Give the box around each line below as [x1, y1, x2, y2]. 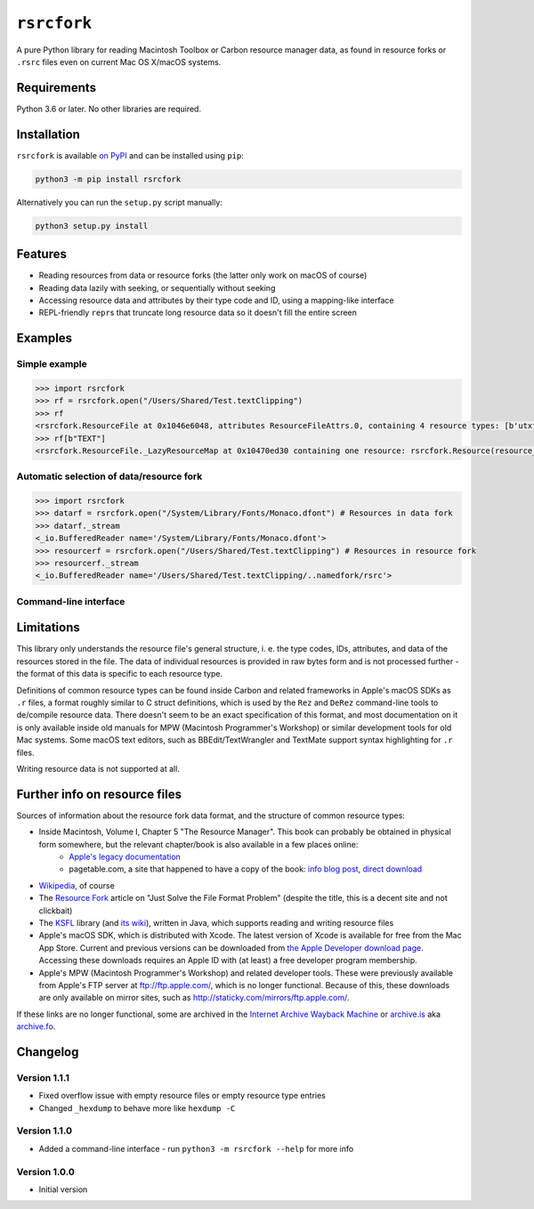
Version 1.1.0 [16, 1124, 73, 1137]
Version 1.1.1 [16, 1071, 70, 1083]
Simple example [16, 358, 88, 370]
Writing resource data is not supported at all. [16, 763, 180, 774]
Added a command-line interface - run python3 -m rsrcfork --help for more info [38, 1143, 354, 1154]
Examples [16, 330, 73, 346]
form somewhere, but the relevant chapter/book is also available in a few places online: [38, 839, 359, 849]
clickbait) [38, 905, 73, 916]
